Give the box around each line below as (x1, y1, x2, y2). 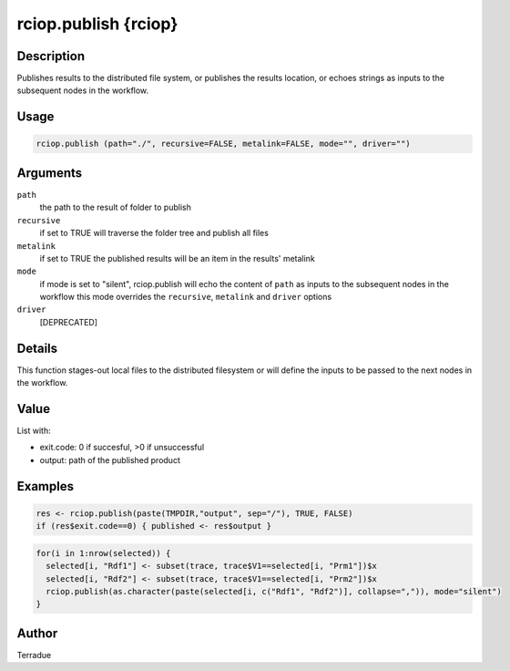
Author (16, 625, 58, 641)
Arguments (16, 165, 83, 181)
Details (16, 340, 58, 356)
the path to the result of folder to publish (39, 201, 191, 213)
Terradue (16, 649, 52, 660)
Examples (16, 479, 75, 494)
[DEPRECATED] (39, 316, 98, 327)
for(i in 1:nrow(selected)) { (36, 548, 171, 558)
